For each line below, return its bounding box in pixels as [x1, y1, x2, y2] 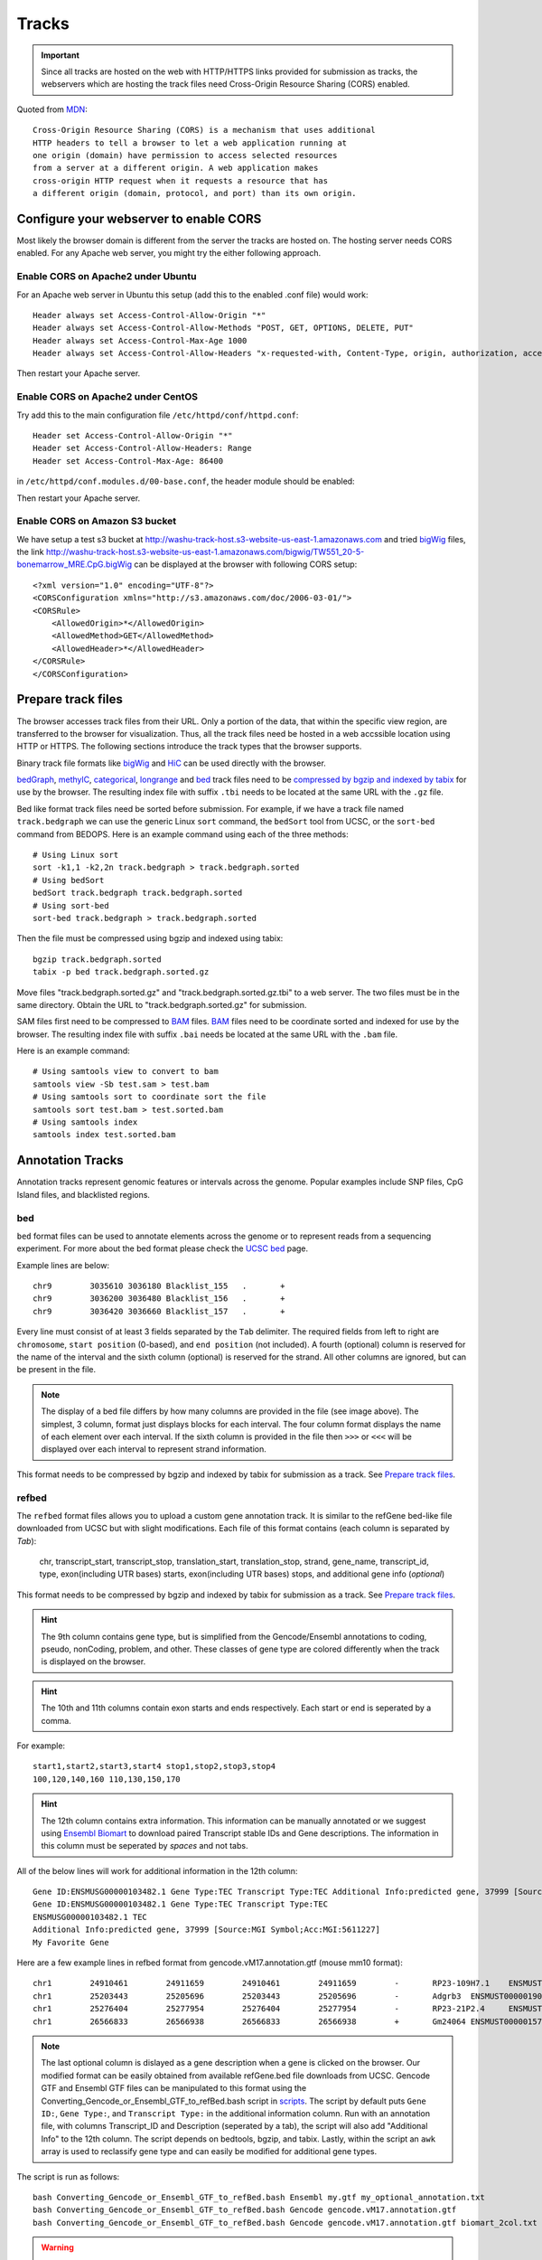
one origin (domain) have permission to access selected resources [33, 150, 338, 160]
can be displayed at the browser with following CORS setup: [134, 559, 358, 570]
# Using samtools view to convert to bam [33, 1067, 219, 1077]
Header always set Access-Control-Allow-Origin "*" [33, 310, 266, 320]
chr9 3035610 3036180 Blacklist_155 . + [33, 1281, 285, 1292]
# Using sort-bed [33, 900, 109, 910]
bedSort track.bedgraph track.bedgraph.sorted [33, 888, 243, 899]
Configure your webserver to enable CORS [16, 211, 262, 226]
